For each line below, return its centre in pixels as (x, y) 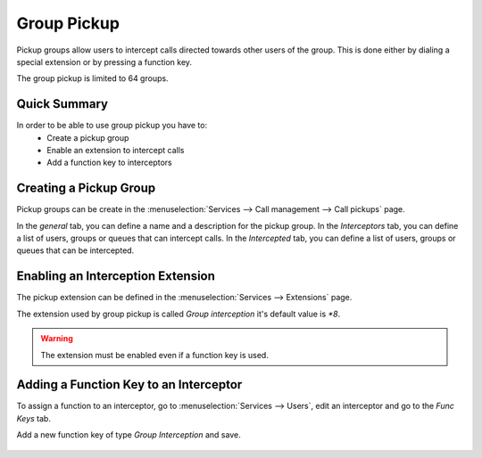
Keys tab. (33, 418)
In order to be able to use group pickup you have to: (112, 126)
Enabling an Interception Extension (116, 276)
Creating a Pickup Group (86, 188)
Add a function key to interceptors (110, 163)
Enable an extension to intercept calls (116, 151)
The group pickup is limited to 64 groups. (92, 78)
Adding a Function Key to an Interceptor (129, 384)
